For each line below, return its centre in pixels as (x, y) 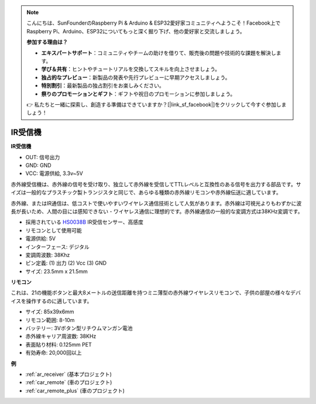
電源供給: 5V (40, 239)
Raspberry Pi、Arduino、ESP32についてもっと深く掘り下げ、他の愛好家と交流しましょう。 (136, 31)
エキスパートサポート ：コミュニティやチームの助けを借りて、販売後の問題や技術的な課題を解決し (159, 53)
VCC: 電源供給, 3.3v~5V (54, 173)
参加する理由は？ (47, 42)
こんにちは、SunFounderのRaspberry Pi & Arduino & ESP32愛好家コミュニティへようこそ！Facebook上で (154, 23)
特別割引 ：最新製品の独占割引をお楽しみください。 (103, 85)
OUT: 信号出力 (43, 157)
